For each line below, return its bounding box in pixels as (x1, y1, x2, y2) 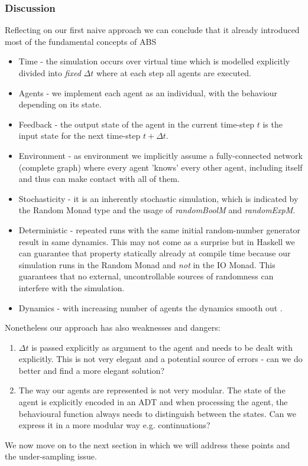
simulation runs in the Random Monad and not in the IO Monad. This (18, 258, 275, 271)
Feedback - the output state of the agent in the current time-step (18, 118, 255, 130)
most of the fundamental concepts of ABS (5, 35, 157, 47)
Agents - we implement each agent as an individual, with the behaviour (18, 86, 278, 99)
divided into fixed (18, 67, 81, 79)
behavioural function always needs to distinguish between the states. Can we (18, 407, 296, 419)
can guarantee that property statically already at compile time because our (18, 247, 291, 259)
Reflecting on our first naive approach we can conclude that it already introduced (5, 24, 300, 36)
